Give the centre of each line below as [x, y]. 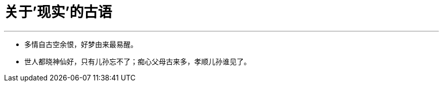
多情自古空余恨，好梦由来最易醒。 [81, 44]
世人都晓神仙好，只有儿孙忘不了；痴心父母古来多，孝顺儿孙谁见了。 [138, 61]
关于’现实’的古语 [58, 12]
